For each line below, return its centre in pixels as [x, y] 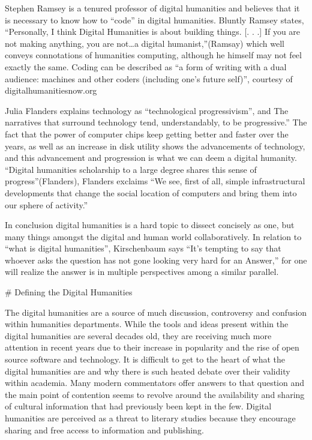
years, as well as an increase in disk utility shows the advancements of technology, [155, 146]
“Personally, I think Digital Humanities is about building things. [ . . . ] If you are [153, 32]
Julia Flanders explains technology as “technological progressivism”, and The [147, 110]
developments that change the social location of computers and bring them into [151, 192]
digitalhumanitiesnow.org [51, 90]
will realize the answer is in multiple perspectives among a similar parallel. [142, 272]
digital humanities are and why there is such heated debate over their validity [148, 371]
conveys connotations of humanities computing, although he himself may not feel [153, 55]
